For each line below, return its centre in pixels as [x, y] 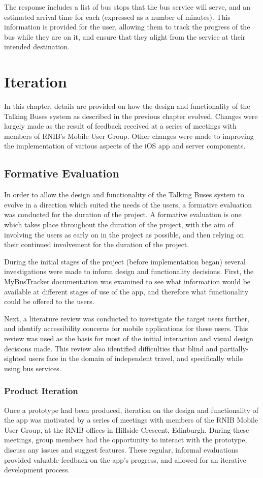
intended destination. [37, 47]
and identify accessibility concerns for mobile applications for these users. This [126, 328]
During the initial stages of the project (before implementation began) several [125, 261]
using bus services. [33, 368]
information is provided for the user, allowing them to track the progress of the [127, 27]
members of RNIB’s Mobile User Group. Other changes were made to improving [129, 136]
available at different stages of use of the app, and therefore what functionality [126, 291]
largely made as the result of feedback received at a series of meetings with [120, 126]
